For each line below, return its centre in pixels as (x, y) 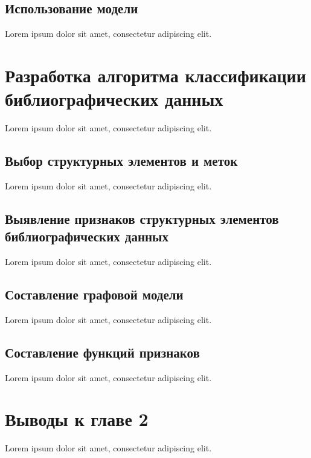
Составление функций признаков (102, 352)
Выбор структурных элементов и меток (121, 161)
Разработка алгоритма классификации (155, 75)
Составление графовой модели (94, 294)
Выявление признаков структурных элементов (142, 218)
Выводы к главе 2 (77, 419)
